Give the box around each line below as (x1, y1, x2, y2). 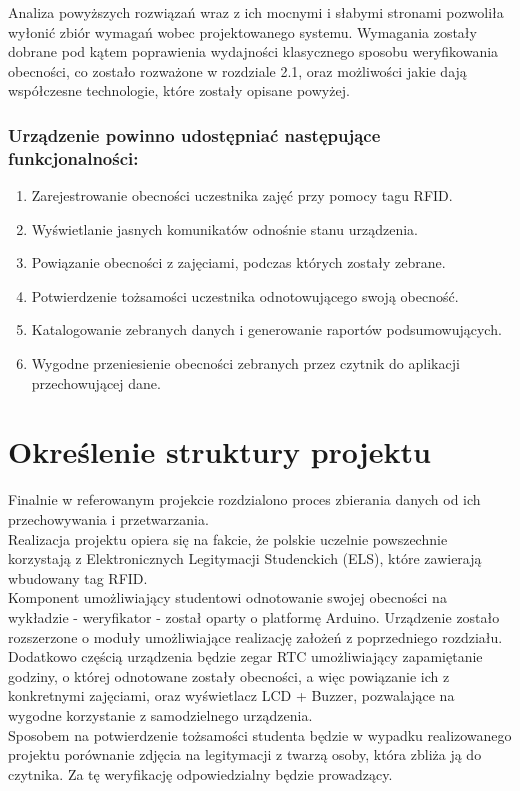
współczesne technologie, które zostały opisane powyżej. (8, 80, 350, 101)
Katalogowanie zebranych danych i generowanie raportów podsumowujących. (31, 319, 502, 340)
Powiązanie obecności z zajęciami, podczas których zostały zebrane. (31, 252, 446, 273)
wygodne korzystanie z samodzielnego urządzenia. (8, 704, 313, 725)
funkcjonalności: (8, 145, 139, 170)
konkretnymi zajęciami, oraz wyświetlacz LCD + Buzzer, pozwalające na (8, 685, 455, 706)
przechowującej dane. (31, 372, 161, 393)
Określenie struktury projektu (8, 431, 431, 472)
